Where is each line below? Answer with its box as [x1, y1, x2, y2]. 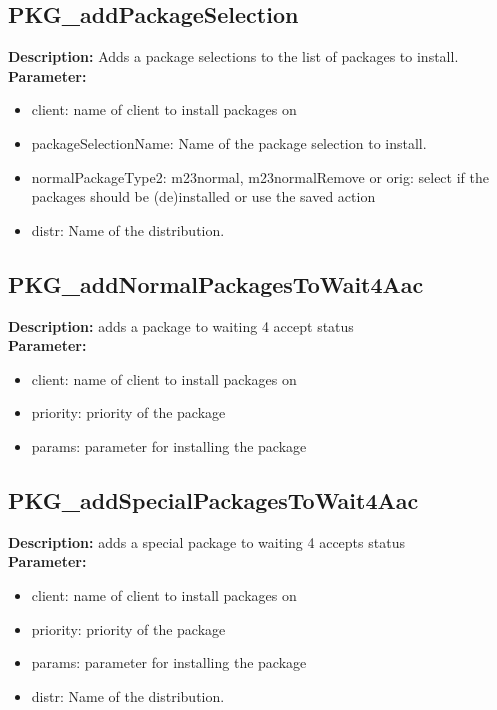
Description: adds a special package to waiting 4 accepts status [8, 531, 405, 552]
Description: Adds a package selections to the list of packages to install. [8, 46, 459, 67]
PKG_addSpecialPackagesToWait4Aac [8, 484, 419, 515]
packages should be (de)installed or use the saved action [31, 186, 376, 207]
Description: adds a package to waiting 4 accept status [8, 315, 354, 336]
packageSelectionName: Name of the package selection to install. [31, 132, 427, 153]
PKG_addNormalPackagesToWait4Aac [8, 268, 424, 299]
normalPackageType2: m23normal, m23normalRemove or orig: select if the [31, 166, 489, 187]
